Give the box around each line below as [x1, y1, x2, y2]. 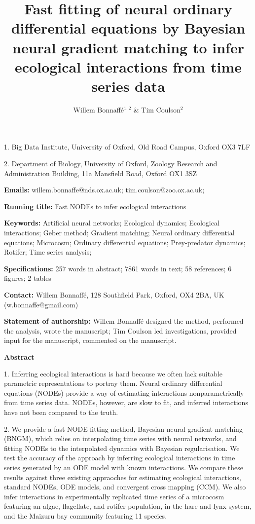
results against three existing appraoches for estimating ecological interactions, [4, 472, 241, 482]
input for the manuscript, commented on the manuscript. [4, 335, 177, 345]
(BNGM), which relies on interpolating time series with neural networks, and [4, 433, 237, 444]
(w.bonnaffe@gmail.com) [4, 299, 78, 309]
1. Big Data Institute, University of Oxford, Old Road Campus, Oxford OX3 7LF [4, 142, 251, 152]
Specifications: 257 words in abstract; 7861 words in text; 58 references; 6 [4, 263, 232, 273]
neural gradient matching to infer [12, 37, 244, 57]
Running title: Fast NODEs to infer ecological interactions [4, 201, 186, 211]
